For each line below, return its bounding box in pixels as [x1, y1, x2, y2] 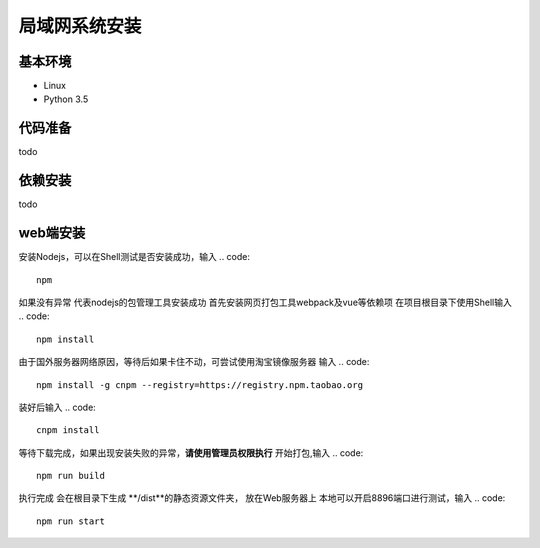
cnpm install [36, 425, 100, 436]
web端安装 [18, 225, 86, 242]
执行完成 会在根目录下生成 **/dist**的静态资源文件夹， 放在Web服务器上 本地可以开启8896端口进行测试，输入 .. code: [18, 492, 506, 504]
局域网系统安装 [18, 15, 142, 37]
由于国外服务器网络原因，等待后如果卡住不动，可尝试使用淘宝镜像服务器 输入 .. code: [18, 356, 370, 368]
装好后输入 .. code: [18, 401, 97, 413]
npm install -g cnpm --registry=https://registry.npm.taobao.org [36, 379, 364, 390]
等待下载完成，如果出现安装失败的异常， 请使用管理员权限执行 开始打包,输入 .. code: [18, 446, 364, 459]
